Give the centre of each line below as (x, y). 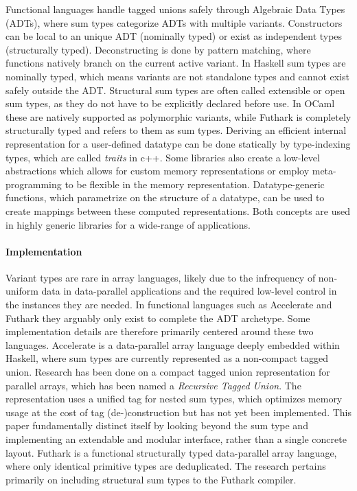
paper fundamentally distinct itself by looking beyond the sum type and (157, 425)
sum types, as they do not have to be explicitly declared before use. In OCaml (170, 103)
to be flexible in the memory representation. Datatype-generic (195, 184)
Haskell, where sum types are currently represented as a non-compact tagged (167, 358)
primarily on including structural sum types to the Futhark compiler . (151, 479)
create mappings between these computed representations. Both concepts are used (178, 210)
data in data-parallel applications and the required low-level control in (189, 291)
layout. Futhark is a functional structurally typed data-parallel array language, (171, 452)
